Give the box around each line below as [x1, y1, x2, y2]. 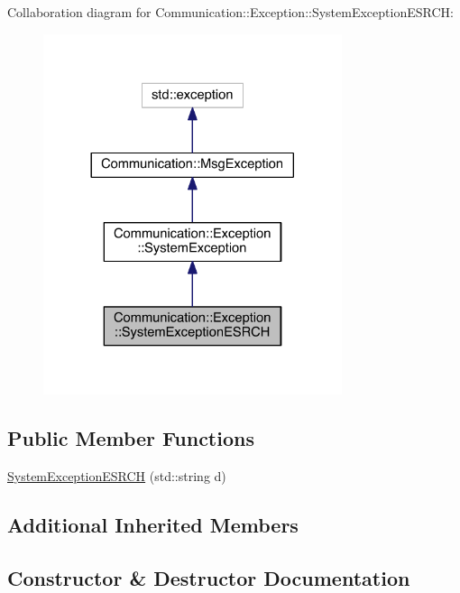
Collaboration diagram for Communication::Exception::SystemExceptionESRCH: [7, 3, 454, 21]
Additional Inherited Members [7, 511, 299, 539]
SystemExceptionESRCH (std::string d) [7, 467, 226, 486]
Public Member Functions [7, 424, 254, 452]
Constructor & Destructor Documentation [7, 563, 410, 591]
